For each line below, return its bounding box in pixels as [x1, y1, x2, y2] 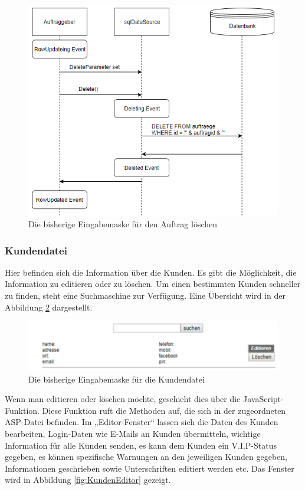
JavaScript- [242, 393, 284, 405]
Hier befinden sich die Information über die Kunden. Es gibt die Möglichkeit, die [5, 266, 297, 278]
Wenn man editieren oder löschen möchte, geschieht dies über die [5, 393, 241, 405]
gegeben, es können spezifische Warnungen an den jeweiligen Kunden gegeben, [5, 450, 287, 463]
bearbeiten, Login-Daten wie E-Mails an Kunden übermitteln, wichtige [5, 427, 261, 440]
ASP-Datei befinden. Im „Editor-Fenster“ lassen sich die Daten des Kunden [5, 416, 278, 428]
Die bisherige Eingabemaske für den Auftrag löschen [28, 218, 218, 230]
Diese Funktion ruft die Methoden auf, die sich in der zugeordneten [42, 404, 286, 416]
